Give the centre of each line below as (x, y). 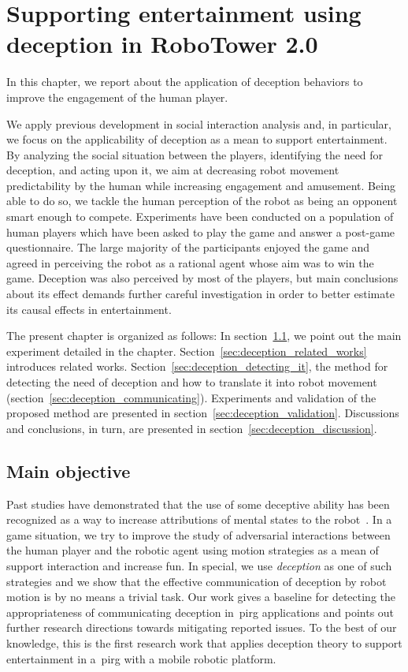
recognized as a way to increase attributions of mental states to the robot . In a (199, 519)
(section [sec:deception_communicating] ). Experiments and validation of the (191, 397)
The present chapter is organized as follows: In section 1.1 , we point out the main (204, 336)
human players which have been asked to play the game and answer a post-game (201, 231)
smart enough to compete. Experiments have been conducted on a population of (200, 217)
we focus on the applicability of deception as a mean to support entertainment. (197, 139)
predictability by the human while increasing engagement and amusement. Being (201, 185)
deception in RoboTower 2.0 (162, 44)
